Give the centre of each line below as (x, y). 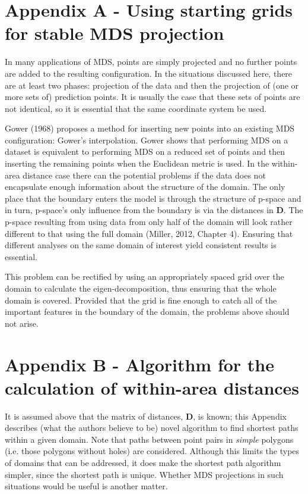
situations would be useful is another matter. (86, 486)
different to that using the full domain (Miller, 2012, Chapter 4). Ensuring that (149, 233)
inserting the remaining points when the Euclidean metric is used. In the (137, 163)
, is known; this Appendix (240, 416)
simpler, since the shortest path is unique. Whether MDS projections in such (144, 474)
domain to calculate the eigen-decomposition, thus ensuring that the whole (141, 288)
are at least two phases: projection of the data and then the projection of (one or (152, 85)
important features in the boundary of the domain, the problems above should (147, 312)
